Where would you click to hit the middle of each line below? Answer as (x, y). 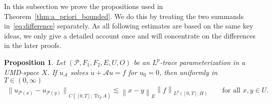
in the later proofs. (33, 45)
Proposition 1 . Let (35, 62)
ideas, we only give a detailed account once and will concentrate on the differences (130, 35)
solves (79, 72)
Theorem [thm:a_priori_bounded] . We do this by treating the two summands (124, 16)
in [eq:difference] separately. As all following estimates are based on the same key (129, 26)
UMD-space (22, 72)
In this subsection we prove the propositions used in (83, 6)
